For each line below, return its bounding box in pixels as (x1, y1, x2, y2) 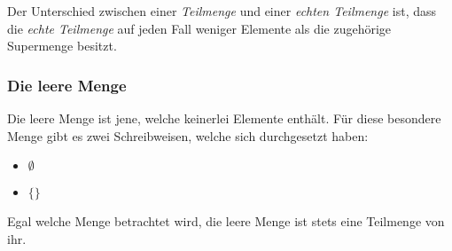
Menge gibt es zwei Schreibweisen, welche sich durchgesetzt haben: (7, 126, 369, 145)
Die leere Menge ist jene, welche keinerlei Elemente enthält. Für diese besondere (7, 109, 441, 127)
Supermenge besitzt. (7, 36, 117, 55)
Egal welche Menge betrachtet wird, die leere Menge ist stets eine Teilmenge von (7, 212, 445, 231)
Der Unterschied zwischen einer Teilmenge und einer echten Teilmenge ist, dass (7, 2, 436, 20)
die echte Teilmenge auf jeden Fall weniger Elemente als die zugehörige (7, 19, 392, 37)
